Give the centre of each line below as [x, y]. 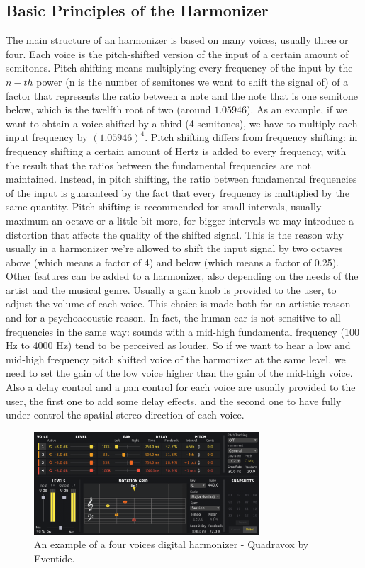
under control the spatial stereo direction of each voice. [125, 415]
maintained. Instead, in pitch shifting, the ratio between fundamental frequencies [181, 179]
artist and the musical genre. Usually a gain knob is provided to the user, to [171, 289]
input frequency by [47, 137]
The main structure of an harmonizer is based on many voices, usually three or [177, 40]
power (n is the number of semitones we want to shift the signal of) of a [192, 81]
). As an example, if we [297, 109]
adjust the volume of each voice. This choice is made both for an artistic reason [178, 303]
